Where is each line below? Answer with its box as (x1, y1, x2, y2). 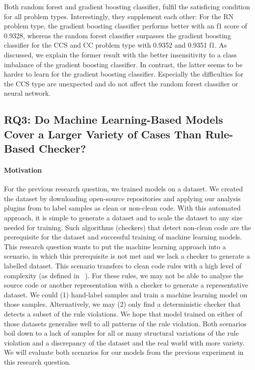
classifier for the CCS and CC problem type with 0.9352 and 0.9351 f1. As (4, 40, 227, 50)
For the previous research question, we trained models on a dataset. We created (4, 184, 243, 194)
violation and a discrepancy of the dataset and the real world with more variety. (4, 337, 245, 347)
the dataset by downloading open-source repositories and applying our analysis (4, 193, 241, 203)
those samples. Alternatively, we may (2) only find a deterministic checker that (4, 299, 241, 309)
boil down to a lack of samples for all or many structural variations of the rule (4, 328, 239, 338)
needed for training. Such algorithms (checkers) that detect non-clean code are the (4, 222, 251, 232)
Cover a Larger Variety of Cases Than (4, 126, 202, 141)
